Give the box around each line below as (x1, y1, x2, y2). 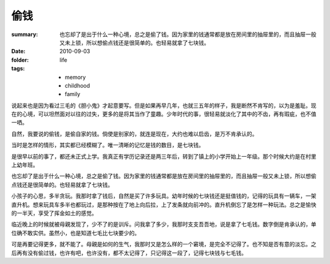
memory (65, 74, 86, 81)
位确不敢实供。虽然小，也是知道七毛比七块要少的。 (11, 229, 140, 236)
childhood (65, 81, 90, 89)
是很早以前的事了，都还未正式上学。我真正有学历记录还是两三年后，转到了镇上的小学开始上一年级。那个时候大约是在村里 (11, 153, 317, 160)
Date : (11, 48, 26, 55)
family (65, 91, 81, 98)
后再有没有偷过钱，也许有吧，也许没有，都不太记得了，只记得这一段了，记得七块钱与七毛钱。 (11, 249, 247, 257)
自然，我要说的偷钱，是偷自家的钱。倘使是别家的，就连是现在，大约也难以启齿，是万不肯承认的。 (11, 130, 258, 137)
